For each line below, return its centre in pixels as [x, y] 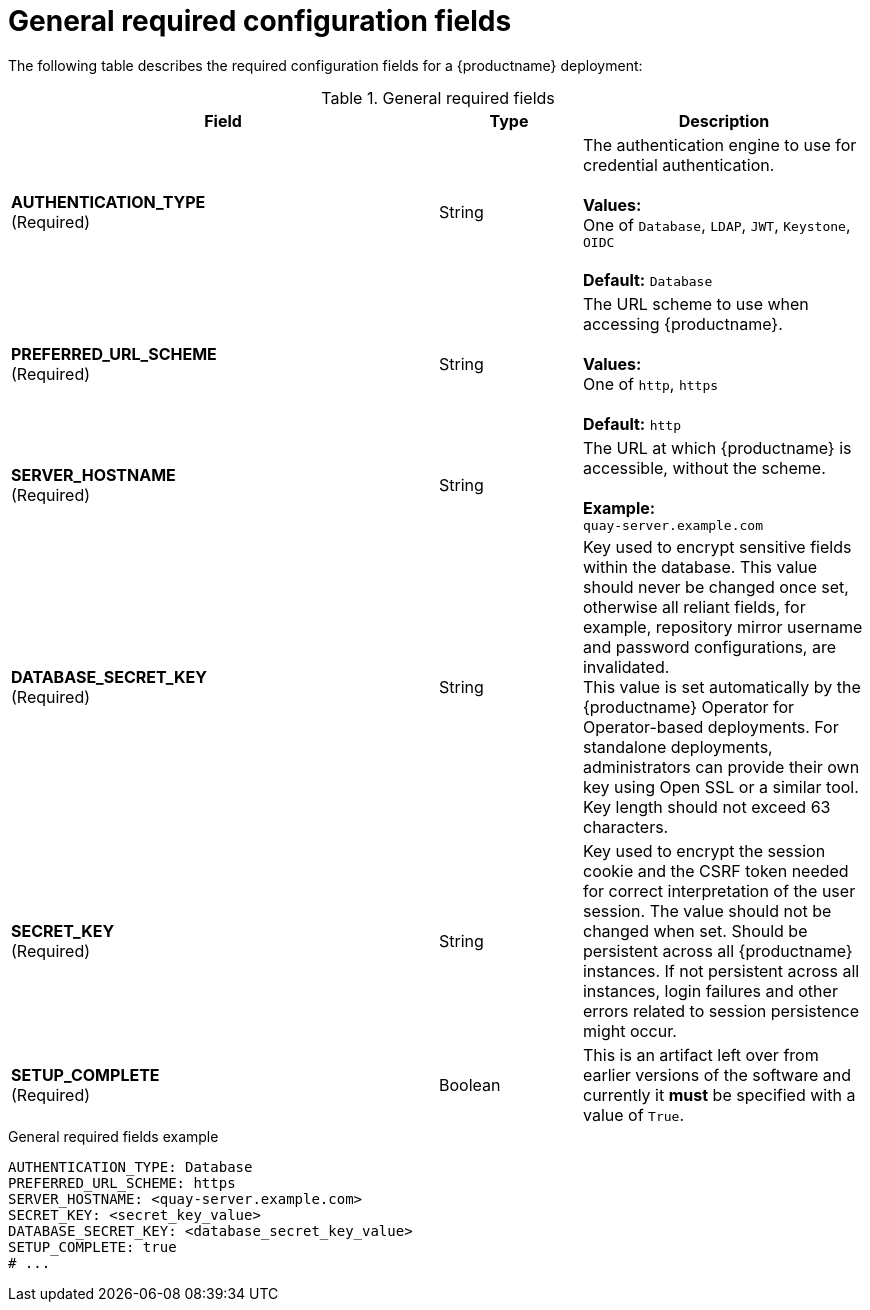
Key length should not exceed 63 [706, 806]
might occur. [629, 1030]
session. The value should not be [707, 910]
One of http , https [650, 383]
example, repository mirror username [722, 626]
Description [724, 120]
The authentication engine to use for [719, 144]
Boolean [470, 1084]
